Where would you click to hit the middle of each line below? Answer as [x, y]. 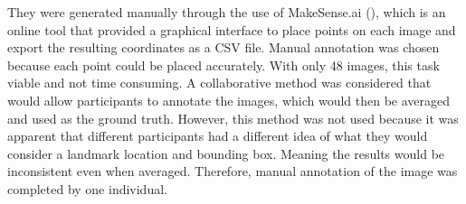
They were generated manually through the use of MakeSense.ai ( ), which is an [227, 12]
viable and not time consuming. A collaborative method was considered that [219, 83]
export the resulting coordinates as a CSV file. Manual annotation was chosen [223, 47]
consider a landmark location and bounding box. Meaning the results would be [226, 153]
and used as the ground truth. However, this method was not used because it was [233, 118]
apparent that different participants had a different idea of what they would [218, 136]
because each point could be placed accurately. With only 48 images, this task [223, 65]
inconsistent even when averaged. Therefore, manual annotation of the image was [233, 171]
